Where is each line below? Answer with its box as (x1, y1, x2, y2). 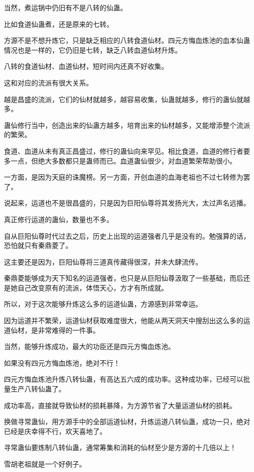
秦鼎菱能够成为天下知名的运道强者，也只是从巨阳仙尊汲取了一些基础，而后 (4, 273, 243, 283)
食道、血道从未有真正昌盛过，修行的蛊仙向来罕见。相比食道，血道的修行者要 (4, 145, 250, 156)
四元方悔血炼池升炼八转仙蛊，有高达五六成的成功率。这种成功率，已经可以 (4, 374, 243, 384)
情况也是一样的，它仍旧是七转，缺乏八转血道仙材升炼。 (4, 44, 182, 55)
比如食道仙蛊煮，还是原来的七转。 (4, 19, 113, 29)
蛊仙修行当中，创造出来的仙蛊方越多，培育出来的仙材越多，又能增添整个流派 (4, 120, 250, 130)
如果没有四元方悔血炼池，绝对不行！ (4, 357, 120, 368)
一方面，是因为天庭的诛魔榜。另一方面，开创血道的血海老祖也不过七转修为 (4, 172, 243, 182)
